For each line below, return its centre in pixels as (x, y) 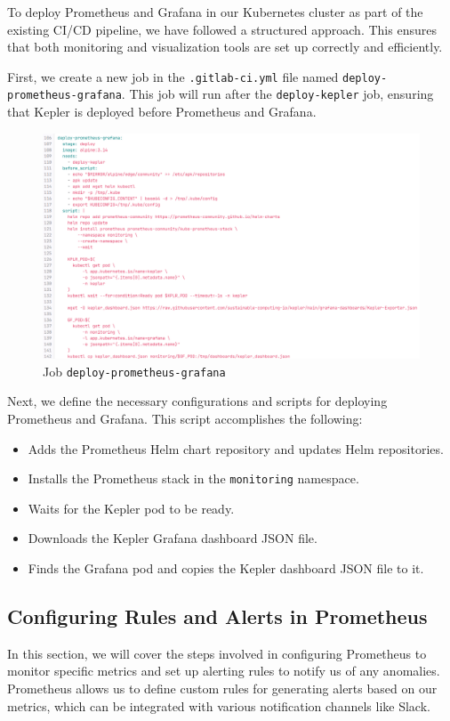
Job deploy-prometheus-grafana (134, 371)
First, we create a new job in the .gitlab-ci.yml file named (173, 76)
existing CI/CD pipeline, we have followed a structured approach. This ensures (222, 29)
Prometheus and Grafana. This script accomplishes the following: (185, 418)
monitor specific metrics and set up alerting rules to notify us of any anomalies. (224, 671)
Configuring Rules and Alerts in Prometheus (217, 616)
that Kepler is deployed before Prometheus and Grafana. (162, 112)
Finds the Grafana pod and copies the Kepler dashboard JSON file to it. (226, 567)
